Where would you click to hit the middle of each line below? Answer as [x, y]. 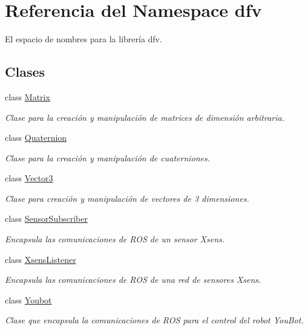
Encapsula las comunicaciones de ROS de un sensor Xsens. [115, 239]
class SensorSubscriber [46, 218]
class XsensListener [41, 259]
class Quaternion [36, 137]
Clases [25, 72]
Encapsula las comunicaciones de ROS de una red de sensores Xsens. [133, 280]
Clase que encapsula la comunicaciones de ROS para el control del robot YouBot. [154, 320]
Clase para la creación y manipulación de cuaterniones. [108, 157]
